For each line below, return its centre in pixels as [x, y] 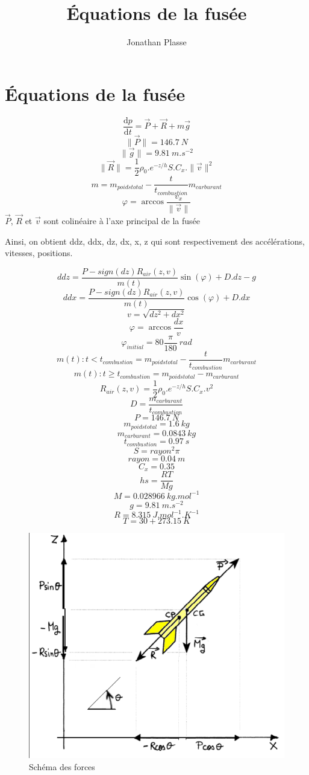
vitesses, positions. [39, 253]
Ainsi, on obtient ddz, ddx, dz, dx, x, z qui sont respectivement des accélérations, [155, 241]
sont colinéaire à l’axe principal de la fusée [122, 221]
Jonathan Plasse [157, 42]
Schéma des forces [62, 766]
